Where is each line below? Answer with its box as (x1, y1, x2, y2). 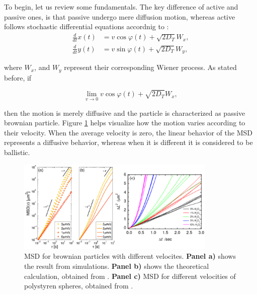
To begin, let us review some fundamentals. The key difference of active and (4, 2, 238, 12)
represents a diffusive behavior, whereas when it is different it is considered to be (4, 137, 253, 148)
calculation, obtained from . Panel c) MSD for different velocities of (24, 270, 236, 281)
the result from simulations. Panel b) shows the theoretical (24, 261, 209, 271)
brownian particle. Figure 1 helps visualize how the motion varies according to (4, 117, 245, 128)
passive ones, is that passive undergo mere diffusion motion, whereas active (4, 11, 235, 22)
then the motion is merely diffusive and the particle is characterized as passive (4, 107, 245, 118)
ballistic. (4, 146, 30, 157)
